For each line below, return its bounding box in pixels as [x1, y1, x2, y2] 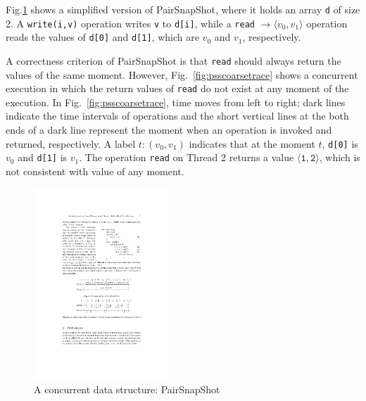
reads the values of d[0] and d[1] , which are [6, 30, 199, 44]
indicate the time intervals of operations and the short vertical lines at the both [6, 108, 349, 123]
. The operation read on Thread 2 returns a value [79, 150, 294, 165]
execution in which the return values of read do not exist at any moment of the [6, 81, 349, 96]
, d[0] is [322, 136, 358, 151]
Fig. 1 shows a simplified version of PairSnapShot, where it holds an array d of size [6, 2, 360, 16]
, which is [319, 150, 360, 165]
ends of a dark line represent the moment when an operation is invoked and [6, 122, 332, 137]
